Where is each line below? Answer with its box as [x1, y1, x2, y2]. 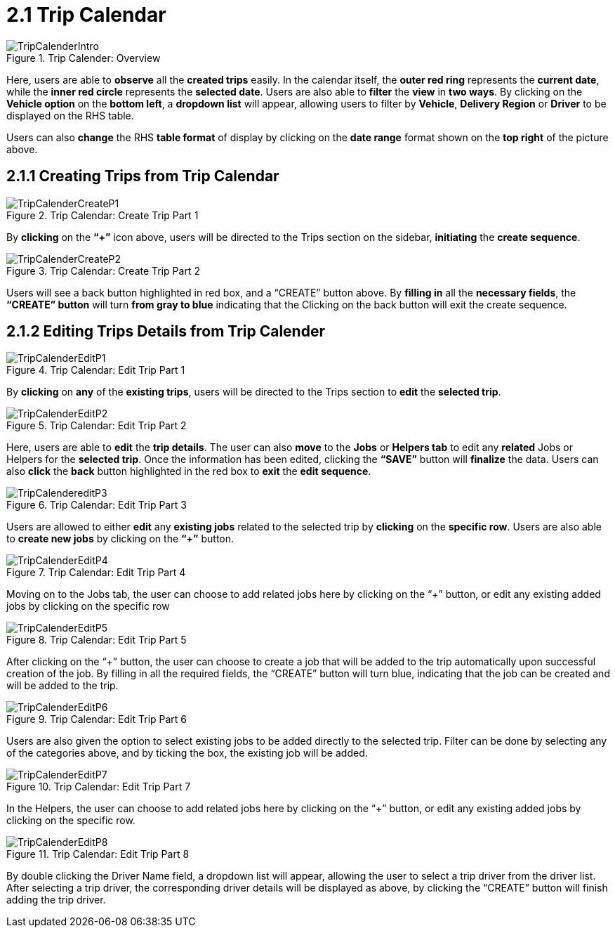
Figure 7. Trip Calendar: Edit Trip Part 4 [6, 566, 186, 579]
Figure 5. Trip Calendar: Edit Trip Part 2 [6, 419, 187, 432]
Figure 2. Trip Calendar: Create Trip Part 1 [6, 209, 199, 221]
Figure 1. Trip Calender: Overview [6, 51, 161, 64]
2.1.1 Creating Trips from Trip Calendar [6, 167, 279, 185]
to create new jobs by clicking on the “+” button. [6, 533, 234, 545]
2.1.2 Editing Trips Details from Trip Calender [6, 322, 325, 341]
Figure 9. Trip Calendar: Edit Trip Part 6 [6, 713, 187, 726]
